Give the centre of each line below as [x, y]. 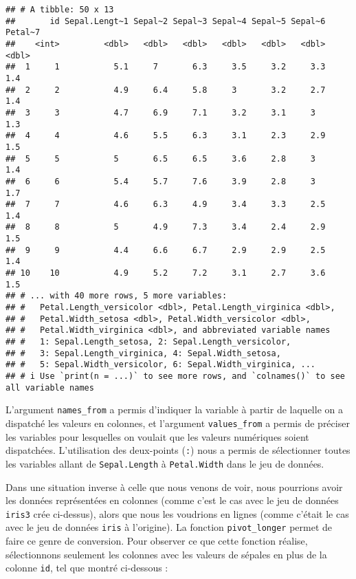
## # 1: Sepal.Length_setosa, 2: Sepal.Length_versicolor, [148, 342]
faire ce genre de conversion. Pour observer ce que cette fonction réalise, [157, 541]
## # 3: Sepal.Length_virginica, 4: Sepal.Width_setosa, [143, 353]
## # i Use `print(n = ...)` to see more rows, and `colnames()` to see [175, 376]
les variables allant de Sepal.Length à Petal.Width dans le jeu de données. [165, 463]
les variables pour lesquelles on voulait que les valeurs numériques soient [157, 436]
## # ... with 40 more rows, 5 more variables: [116, 296]
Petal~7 [23, 33]
